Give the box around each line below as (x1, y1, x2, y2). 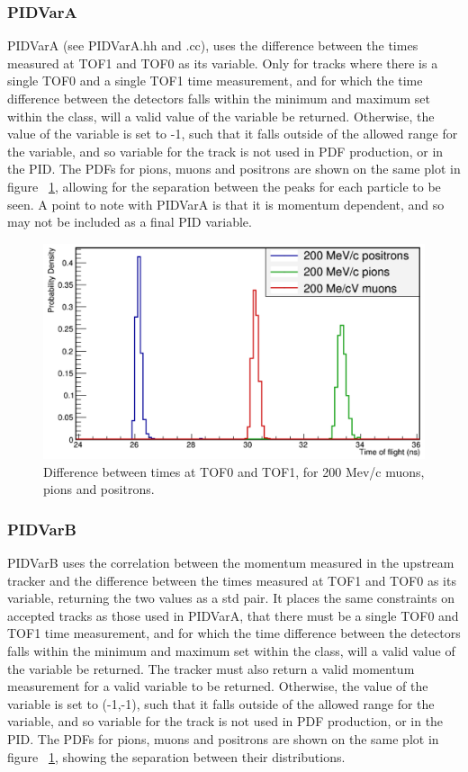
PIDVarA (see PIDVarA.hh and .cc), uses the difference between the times (7, 36, 418, 55)
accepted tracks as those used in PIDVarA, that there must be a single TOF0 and (7, 606, 459, 624)
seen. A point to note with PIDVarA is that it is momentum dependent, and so (7, 194, 445, 213)
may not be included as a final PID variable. (7, 212, 252, 231)
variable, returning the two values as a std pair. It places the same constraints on (7, 588, 454, 607)
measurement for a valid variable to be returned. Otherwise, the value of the (7, 677, 428, 696)
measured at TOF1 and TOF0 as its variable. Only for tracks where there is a (7, 53, 438, 72)
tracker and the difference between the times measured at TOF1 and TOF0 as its (7, 570, 456, 589)
